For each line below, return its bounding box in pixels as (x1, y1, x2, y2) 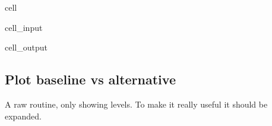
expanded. (5, 109, 42, 122)
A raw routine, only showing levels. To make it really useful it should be (5, 97, 268, 110)
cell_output (5, 41, 48, 53)
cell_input (5, 21, 43, 33)
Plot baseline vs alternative (5, 70, 176, 89)
